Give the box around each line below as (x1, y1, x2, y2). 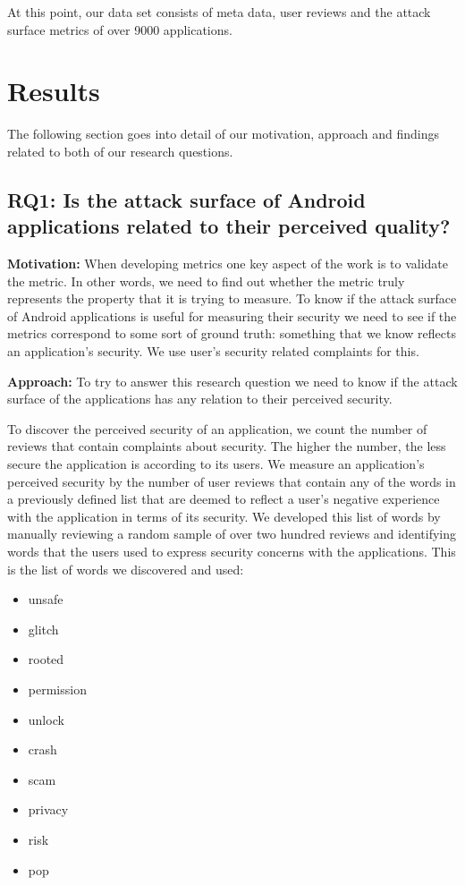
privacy (28, 800, 69, 819)
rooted (28, 650, 64, 668)
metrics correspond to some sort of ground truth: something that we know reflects (7, 324, 456, 343)
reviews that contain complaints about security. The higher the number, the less (7, 437, 446, 455)
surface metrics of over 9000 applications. (7, 20, 232, 38)
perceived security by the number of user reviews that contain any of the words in (7, 472, 456, 490)
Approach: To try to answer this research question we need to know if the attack (7, 371, 458, 390)
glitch (28, 619, 59, 638)
